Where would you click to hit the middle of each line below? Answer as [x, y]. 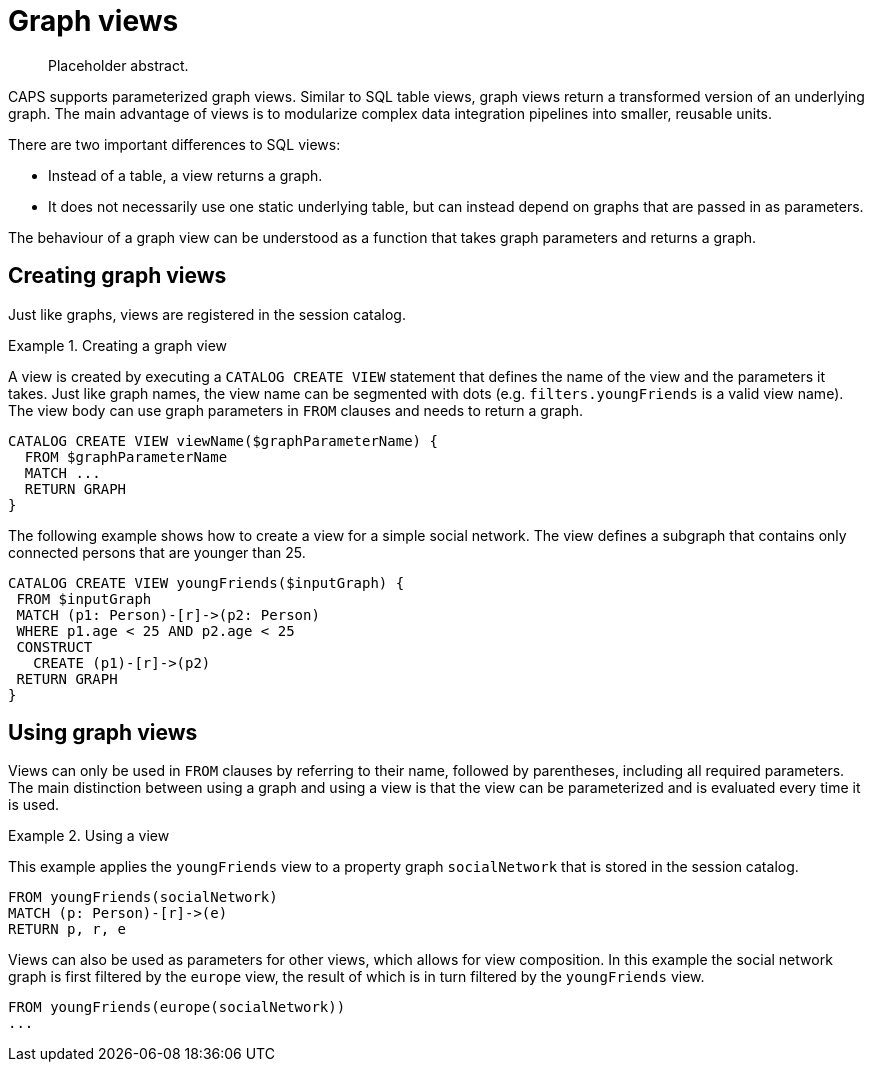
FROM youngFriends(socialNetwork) [143, 897]
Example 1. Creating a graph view [118, 345]
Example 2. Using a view [89, 836]
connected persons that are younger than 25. [157, 552]
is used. [34, 805]
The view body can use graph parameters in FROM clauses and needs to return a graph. [295, 410]
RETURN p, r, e [67, 929]
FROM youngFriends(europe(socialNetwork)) [177, 1007]
